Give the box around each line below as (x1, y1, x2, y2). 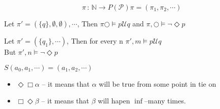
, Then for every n (66, 35, 123, 46)
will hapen (98, 95, 130, 106)
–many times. (144, 95, 186, 106)
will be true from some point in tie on (99, 78, 216, 89)
